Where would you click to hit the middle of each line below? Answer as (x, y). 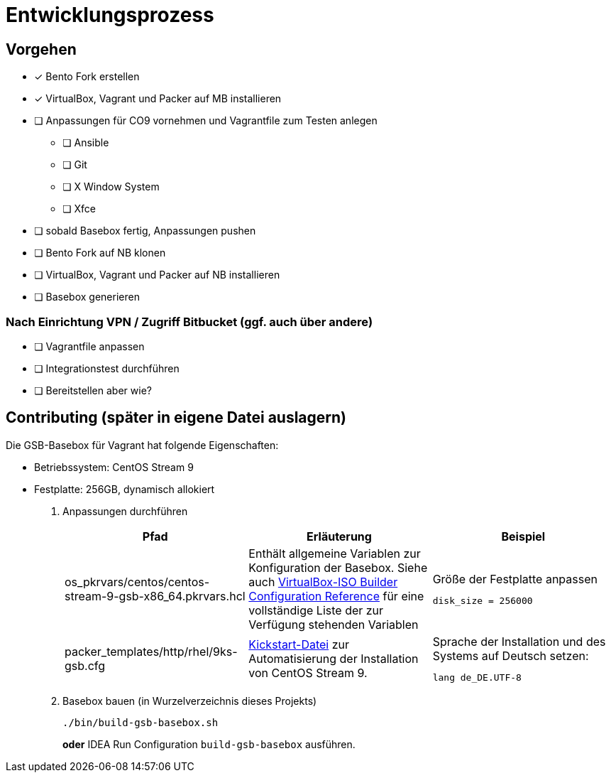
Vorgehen (41, 49)
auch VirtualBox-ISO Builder (323, 582)
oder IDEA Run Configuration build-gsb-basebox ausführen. (209, 744)
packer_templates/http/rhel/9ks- (151, 651)
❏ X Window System (111, 187)
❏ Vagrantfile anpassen (89, 346)
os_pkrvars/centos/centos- (137, 582)
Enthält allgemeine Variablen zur (335, 553)
